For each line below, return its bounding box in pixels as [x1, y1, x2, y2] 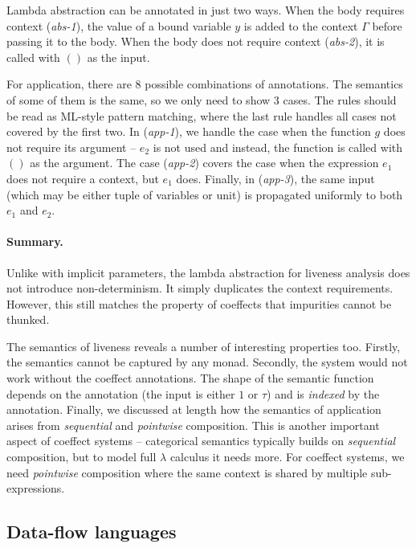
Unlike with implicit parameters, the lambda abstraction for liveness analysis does [6, 264, 410, 280]
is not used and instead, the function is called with [153, 138, 403, 155]
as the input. [87, 48, 150, 65]
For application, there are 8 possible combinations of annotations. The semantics [6, 76, 403, 92]
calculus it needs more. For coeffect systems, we [169, 448, 405, 465]
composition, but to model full [6, 448, 157, 465]
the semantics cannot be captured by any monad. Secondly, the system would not [6, 354, 408, 370]
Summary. [6, 233, 63, 250]
